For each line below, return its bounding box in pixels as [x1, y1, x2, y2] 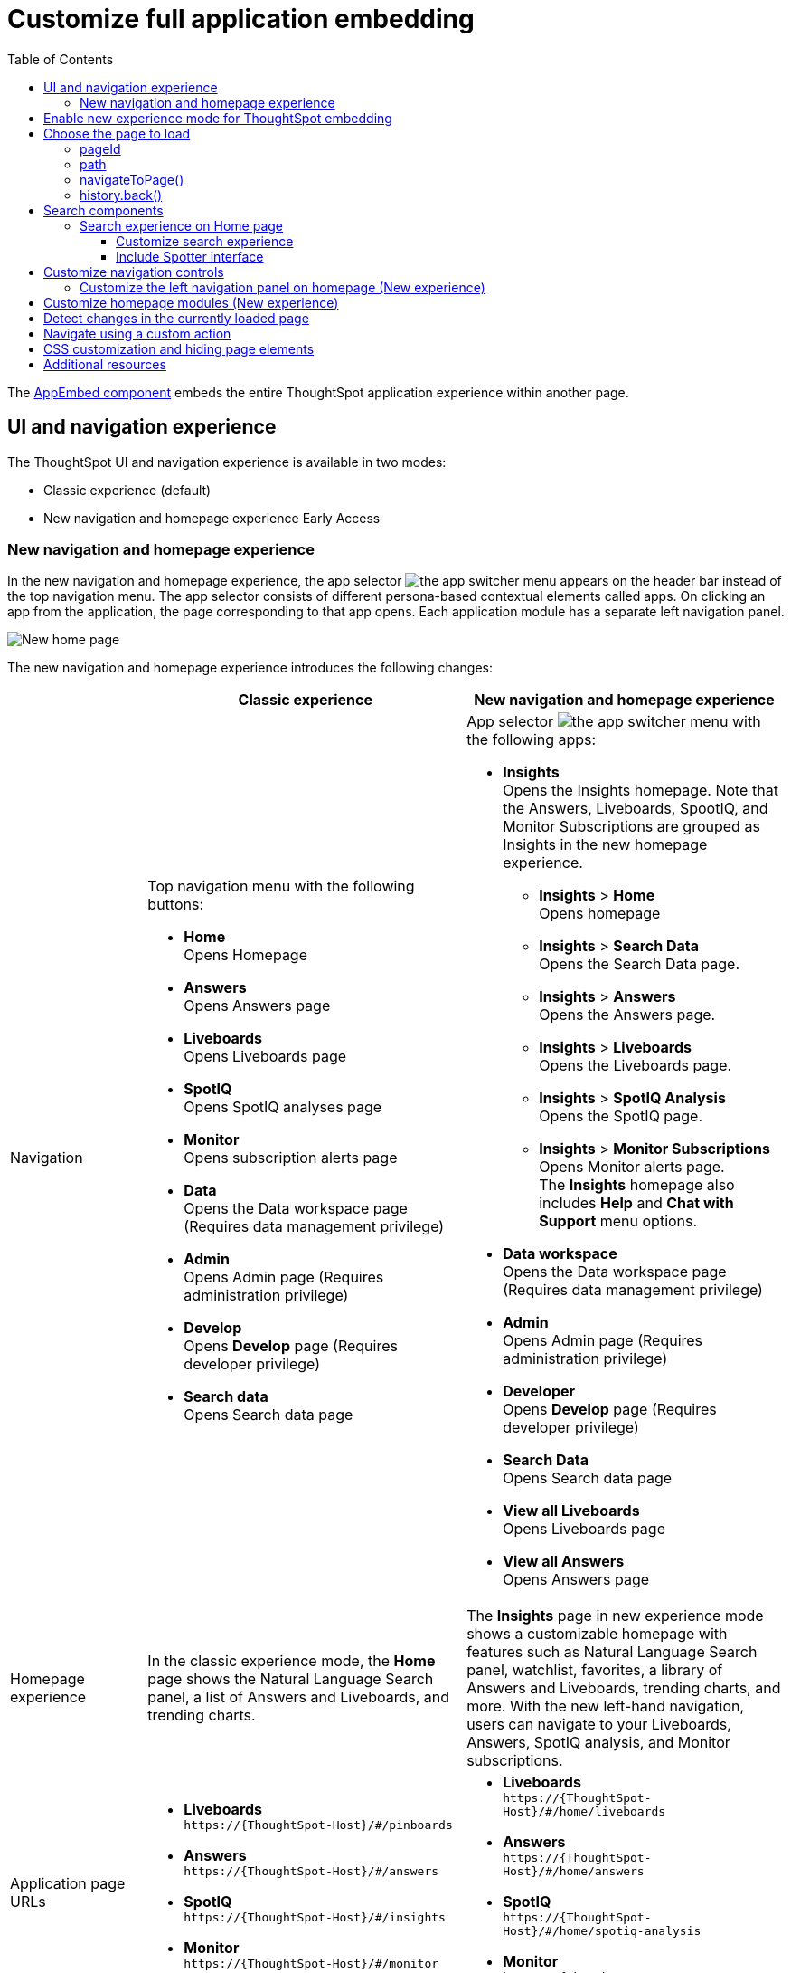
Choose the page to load [43, 125, 191, 141]
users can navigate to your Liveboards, [466, 1715, 731, 1734]
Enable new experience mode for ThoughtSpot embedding [43, 110, 392, 126]
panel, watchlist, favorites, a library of [466, 1661, 723, 1680]
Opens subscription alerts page [184, 1149, 398, 1168]
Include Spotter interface [116, 248, 264, 264]
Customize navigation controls [43, 263, 224, 280]
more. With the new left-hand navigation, [466, 1697, 745, 1716]
